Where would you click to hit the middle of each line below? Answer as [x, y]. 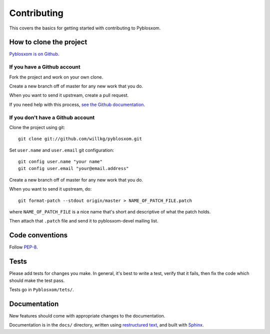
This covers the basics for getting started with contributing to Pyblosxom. [85, 28]
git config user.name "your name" [60, 162]
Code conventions [38, 235]
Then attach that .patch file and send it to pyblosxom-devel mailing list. [84, 221]
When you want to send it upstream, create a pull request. [69, 95]
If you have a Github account [45, 67]
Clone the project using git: [37, 127]
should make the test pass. [37, 280]
